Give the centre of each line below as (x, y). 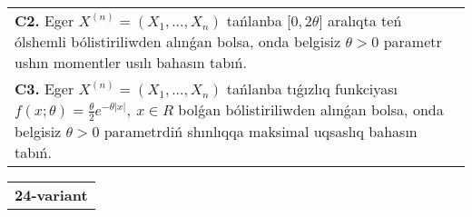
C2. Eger (44, 20)
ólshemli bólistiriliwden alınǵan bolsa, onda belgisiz (178, 41)
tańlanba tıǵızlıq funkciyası (312, 89)
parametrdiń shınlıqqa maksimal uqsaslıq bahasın (261, 131)
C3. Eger (44, 89)
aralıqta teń (364, 20)
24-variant (51, 194)
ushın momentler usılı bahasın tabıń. (131, 62)
